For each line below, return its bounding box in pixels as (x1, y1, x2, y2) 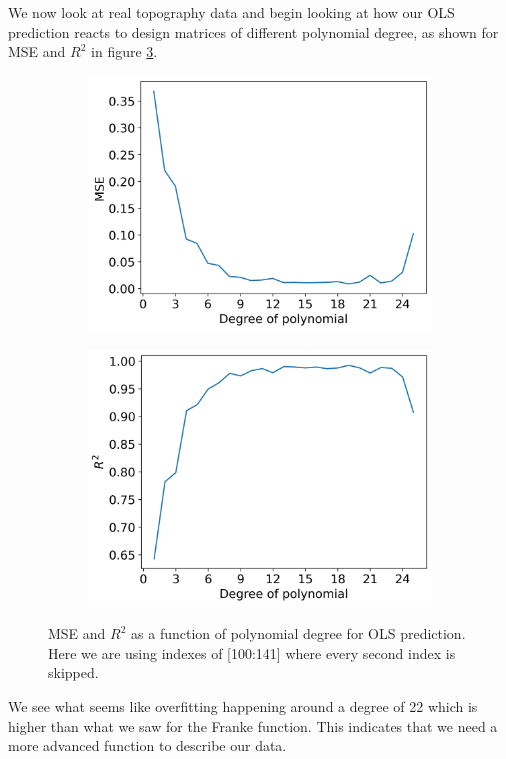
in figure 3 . (91, 41, 158, 62)
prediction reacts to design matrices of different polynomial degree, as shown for (8, 21, 499, 42)
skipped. (48, 662, 99, 683)
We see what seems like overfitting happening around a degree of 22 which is (8, 696, 478, 717)
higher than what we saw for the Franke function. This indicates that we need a (8, 715, 498, 736)
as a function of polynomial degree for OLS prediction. (131, 623, 466, 644)
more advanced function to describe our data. (8, 735, 287, 756)
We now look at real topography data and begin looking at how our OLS (8, 2, 455, 22)
